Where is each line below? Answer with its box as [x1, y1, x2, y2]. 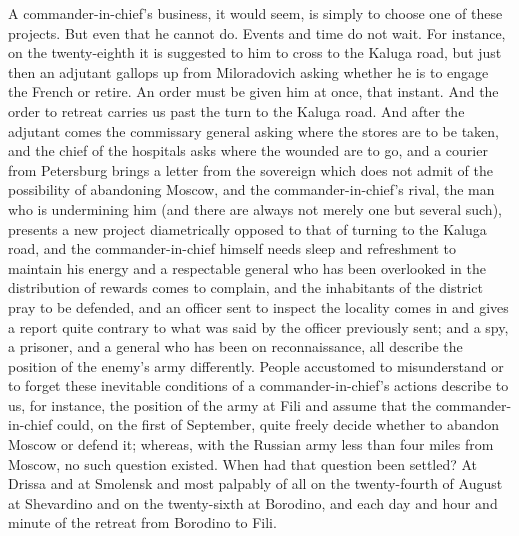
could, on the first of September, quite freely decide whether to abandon [56, 414, 500, 435]
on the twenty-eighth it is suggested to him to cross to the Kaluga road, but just [8, 42, 502, 63]
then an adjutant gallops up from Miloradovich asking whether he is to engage [8, 61, 489, 82]
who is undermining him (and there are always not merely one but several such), [8, 198, 502, 219]
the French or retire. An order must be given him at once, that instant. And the [8, 81, 499, 102]
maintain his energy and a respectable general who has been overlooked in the [8, 257, 486, 278]
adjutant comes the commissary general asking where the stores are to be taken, [8, 120, 499, 141]
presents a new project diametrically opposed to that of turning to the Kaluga [8, 218, 487, 239]
